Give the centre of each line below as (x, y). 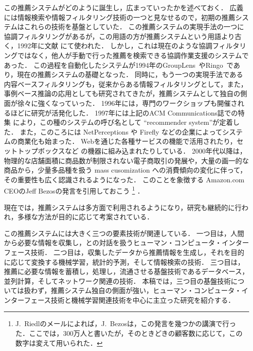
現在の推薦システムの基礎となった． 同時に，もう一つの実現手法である (130, 74)
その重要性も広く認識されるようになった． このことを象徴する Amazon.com (124, 179)
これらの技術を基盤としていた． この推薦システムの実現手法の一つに (134, 27)
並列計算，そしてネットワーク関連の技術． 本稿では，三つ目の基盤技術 (117, 281)
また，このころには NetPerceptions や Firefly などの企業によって (121, 131)
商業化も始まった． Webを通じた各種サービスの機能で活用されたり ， (127, 141)
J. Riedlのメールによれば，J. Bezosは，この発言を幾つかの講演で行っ (126, 323)
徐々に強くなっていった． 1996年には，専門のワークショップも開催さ (127, 103)
